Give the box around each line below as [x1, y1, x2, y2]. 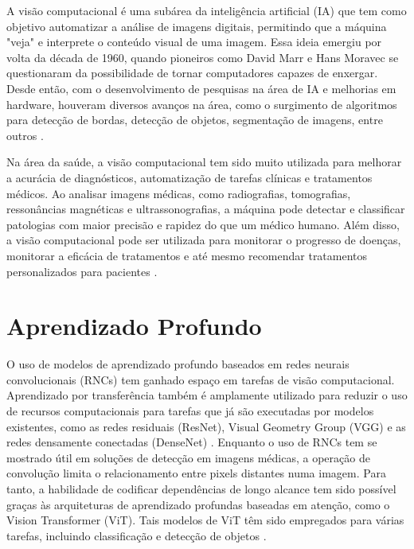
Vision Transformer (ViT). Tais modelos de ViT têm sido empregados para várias [6, 512, 404, 528]
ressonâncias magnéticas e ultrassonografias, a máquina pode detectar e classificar [6, 201, 405, 217]
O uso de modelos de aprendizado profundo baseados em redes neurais [6, 356, 350, 372]
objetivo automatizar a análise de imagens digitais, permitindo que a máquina [6, 18, 387, 34]
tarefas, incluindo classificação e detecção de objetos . [6, 527, 267, 543]
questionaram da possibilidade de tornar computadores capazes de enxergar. [6, 64, 378, 81]
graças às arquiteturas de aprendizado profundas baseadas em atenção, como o [6, 496, 390, 512]
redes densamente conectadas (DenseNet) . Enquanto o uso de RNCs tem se [6, 434, 377, 450]
